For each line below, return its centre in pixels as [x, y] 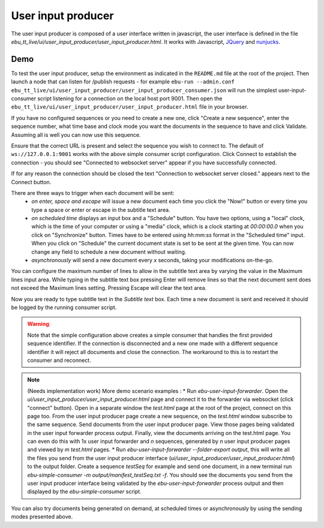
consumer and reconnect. [59, 360]
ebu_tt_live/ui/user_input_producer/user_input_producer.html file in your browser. [130, 107]
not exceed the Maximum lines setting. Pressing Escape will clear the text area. [109, 288]
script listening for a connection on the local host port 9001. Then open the [130, 98]
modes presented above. [42, 517]
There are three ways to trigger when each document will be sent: [93, 193]
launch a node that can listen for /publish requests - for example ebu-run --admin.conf [123, 82]
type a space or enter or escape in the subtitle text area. [101, 209]
